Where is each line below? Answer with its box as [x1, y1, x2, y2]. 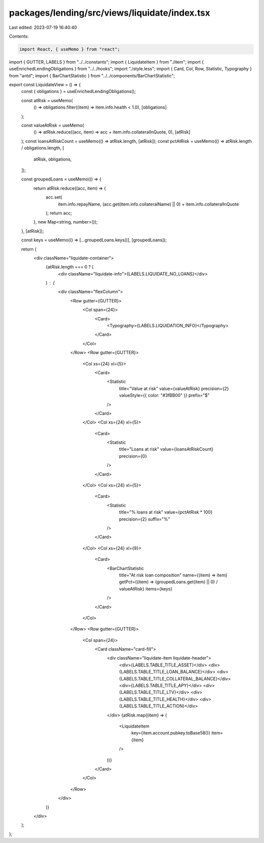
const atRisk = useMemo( [21, 97, 73, 103]
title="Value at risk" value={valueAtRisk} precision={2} [119, 386, 229, 391]
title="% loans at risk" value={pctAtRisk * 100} [119, 509, 213, 515]
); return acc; [45, 210, 72, 216]
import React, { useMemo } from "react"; [19, 46, 120, 52]
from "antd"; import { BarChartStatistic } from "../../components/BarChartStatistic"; [9, 72, 176, 78]
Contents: [9, 33, 29, 39]
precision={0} [119, 453, 147, 459]
